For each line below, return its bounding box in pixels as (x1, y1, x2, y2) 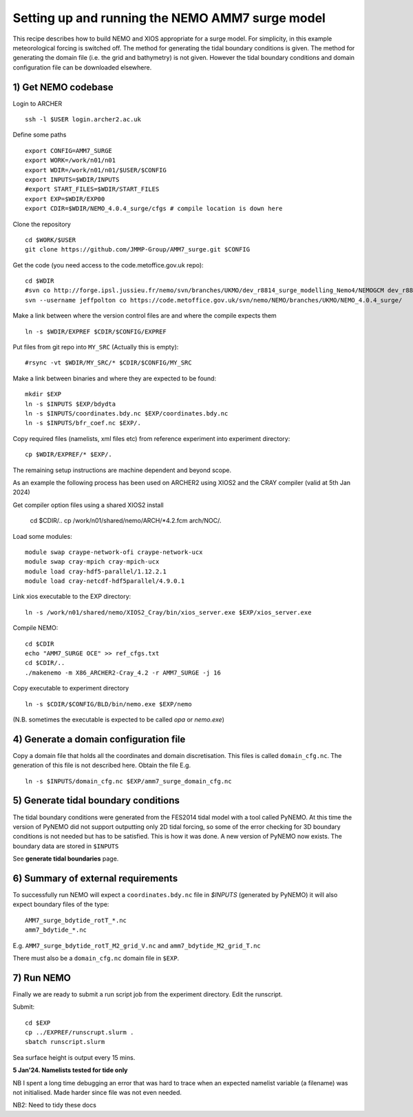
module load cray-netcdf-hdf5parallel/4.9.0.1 (25, 577, 185, 585)
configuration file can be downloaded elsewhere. (12, 63, 152, 72)
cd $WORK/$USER (25, 236, 76, 244)
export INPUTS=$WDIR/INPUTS (25, 176, 120, 183)
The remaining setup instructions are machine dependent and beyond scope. (12, 466, 232, 474)
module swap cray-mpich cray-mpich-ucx (25, 558, 160, 566)
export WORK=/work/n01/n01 (25, 156, 116, 165)
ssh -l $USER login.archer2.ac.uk (25, 116, 141, 123)
